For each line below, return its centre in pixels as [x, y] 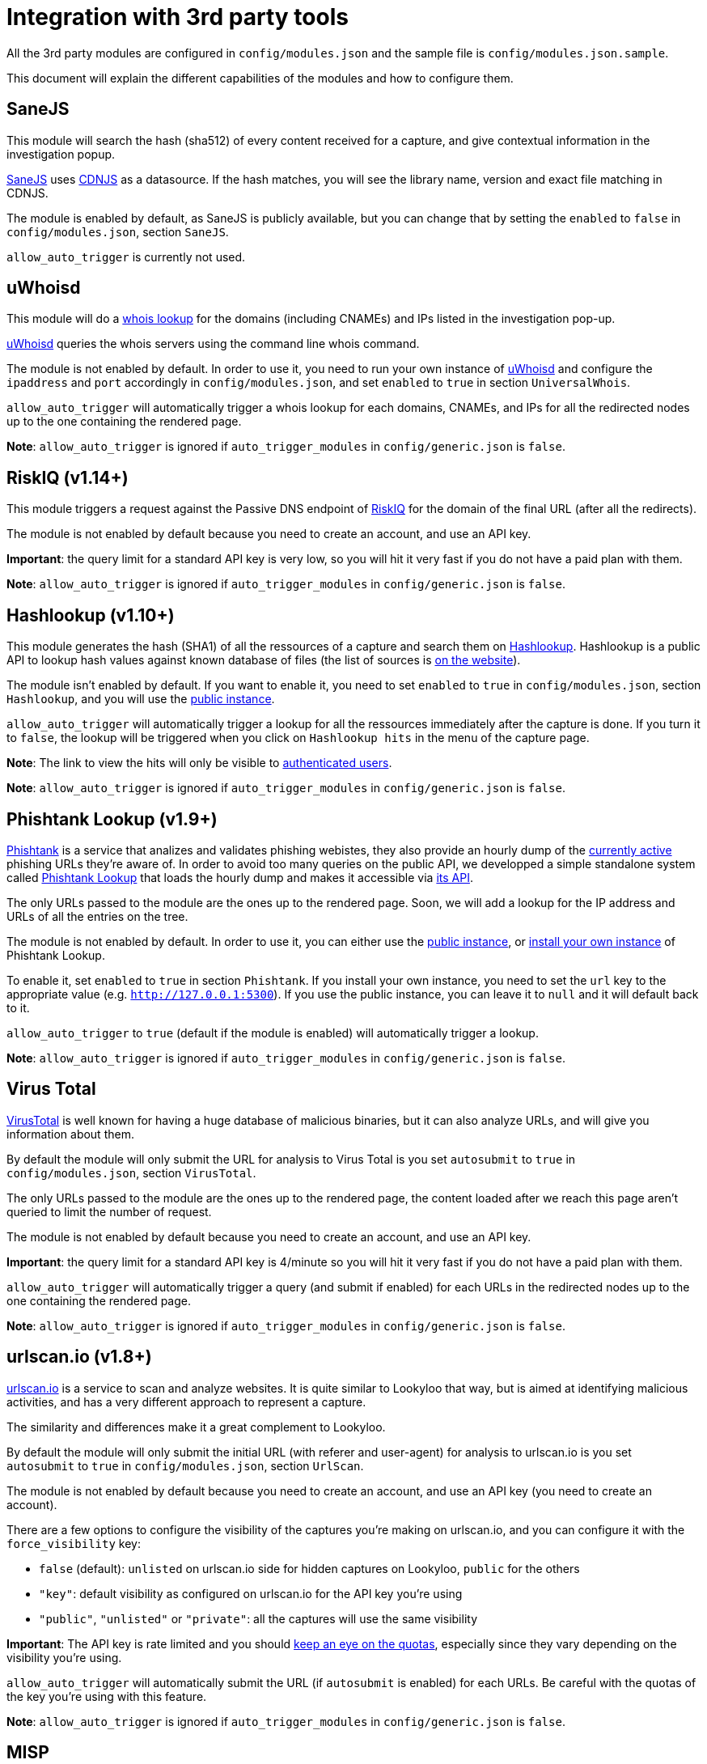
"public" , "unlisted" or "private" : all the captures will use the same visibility [258, 1618]
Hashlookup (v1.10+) [91, 615]
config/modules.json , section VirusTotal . [131, 1172]
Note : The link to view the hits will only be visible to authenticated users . [199, 763]
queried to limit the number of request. [109, 1211]
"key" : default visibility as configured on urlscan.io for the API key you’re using [251, 1593]
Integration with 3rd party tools [178, 17]
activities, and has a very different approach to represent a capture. [186, 1401]
